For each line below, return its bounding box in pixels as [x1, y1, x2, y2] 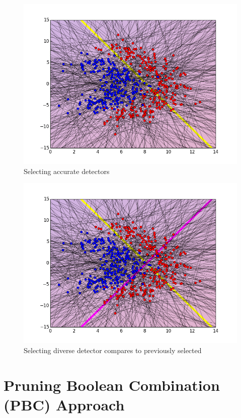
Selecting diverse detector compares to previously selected [24, 345, 202, 355]
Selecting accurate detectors [24, 165, 110, 176]
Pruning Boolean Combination [4, 374, 220, 395]
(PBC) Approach [4, 394, 125, 414]
